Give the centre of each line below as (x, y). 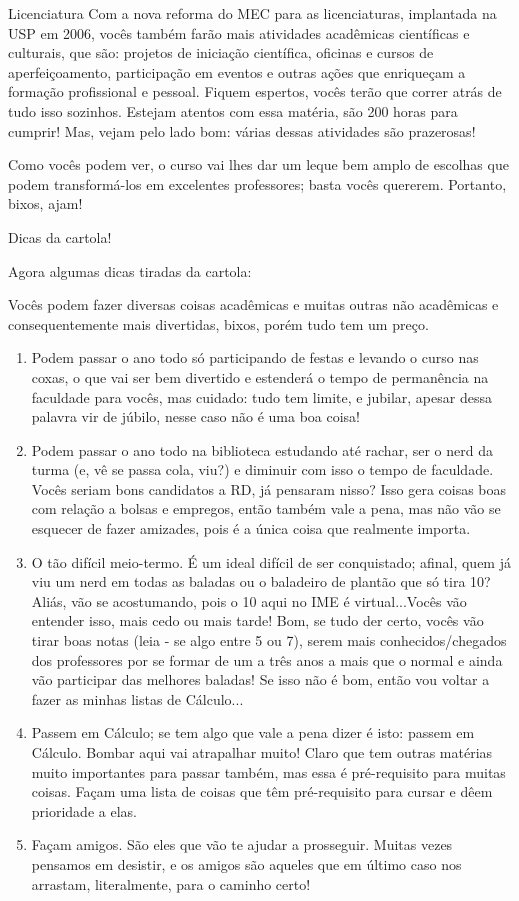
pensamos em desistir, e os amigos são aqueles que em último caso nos (246, 863)
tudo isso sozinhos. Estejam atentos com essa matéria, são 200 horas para (233, 110)
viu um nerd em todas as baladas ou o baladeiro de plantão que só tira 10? (261, 581)
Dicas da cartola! (60, 236)
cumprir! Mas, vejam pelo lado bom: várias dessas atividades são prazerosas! (242, 130)
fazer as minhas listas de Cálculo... (137, 698)
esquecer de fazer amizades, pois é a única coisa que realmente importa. (251, 528)
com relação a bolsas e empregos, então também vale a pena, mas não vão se (266, 508)
